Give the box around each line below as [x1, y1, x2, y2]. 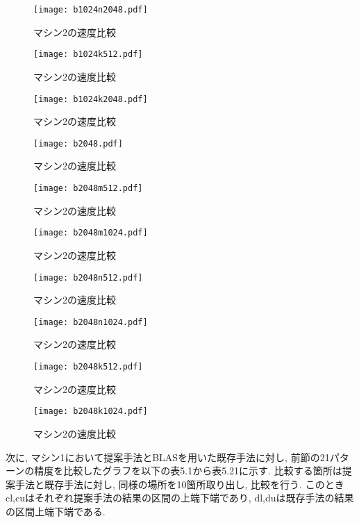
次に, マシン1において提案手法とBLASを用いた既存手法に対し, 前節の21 [6, 449, 330, 464]
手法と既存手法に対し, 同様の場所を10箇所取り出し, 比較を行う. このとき [15, 476, 344, 491]
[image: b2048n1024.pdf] [33, 317, 148, 327]
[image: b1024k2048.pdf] [33, 94, 148, 104]
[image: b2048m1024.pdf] [33, 228, 148, 238]
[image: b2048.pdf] [33, 138, 123, 149]
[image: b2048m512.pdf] [33, 183, 143, 193]
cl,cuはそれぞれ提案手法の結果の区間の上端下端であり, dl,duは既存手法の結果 [6, 490, 354, 505]
